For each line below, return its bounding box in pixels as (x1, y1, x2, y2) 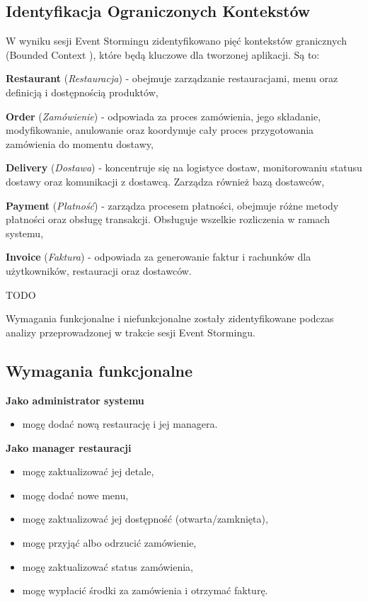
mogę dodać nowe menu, (22, 487, 129, 502)
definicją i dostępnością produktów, (6, 84, 159, 99)
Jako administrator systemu (6, 392, 144, 407)
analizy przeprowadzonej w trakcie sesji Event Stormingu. (6, 324, 255, 339)
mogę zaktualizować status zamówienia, (22, 559, 194, 574)
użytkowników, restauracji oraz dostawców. (6, 263, 192, 278)
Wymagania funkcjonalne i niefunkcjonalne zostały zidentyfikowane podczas (6, 311, 334, 326)
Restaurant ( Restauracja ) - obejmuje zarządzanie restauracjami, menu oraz (6, 71, 338, 86)
